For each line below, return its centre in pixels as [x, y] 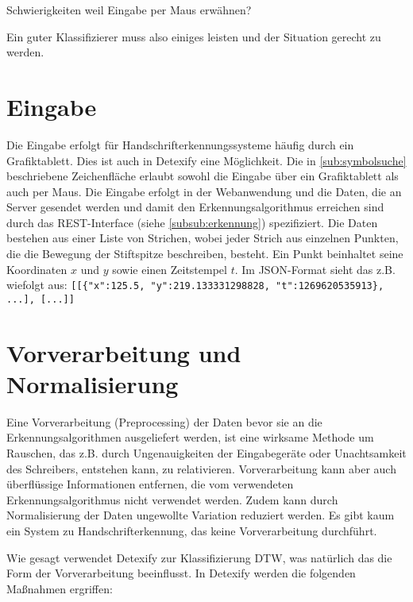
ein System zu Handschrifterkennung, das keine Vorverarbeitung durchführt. [192, 531]
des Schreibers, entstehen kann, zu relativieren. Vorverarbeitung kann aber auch [201, 468]
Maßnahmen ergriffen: [60, 588]
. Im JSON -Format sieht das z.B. [315, 269]
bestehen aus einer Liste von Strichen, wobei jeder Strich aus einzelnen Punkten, [203, 238]
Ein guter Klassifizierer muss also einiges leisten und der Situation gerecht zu [194, 36]
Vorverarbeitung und [124, 352]
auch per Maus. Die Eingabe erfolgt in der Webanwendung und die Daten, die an [204, 191]
